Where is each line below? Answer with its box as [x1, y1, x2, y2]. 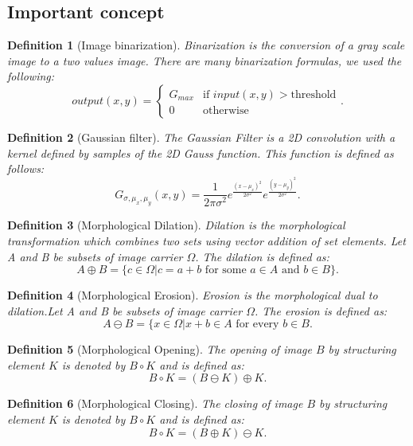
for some [205, 264, 247, 276]
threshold [290, 88, 337, 100]
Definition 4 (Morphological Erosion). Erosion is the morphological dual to [7, 287, 378, 303]
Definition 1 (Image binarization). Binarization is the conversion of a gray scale [7, 37, 405, 53]
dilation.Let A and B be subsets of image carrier [7, 302, 243, 319]
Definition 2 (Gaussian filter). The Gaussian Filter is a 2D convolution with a [7, 128, 395, 145]
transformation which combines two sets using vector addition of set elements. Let [7, 232, 406, 248]
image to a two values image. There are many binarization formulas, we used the [7, 52, 402, 68]
